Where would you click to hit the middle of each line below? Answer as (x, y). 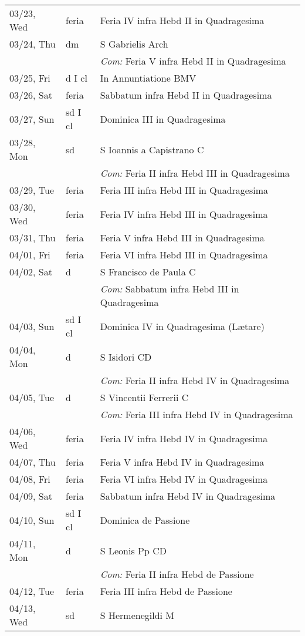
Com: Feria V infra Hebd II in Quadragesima (193, 61)
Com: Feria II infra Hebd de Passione (177, 574)
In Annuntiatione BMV (148, 78)
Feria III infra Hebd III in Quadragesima (184, 190)
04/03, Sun (32, 326)
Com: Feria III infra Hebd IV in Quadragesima (196, 414)
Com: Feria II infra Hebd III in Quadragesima (195, 173)
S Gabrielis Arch (134, 44)
